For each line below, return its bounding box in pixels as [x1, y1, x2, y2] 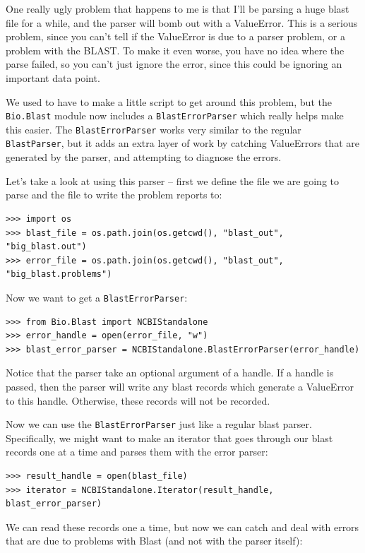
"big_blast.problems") [6, 269, 112, 280]
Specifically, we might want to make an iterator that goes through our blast [6, 430, 333, 445]
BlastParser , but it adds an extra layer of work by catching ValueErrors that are [6, 136, 359, 150]
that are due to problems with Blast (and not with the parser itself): [6, 533, 303, 548]
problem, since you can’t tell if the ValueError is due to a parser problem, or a [6, 29, 346, 44]
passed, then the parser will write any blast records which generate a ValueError [6, 379, 354, 393]
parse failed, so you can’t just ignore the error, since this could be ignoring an [6, 57, 342, 71]
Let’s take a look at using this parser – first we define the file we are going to [6, 173, 340, 188]
